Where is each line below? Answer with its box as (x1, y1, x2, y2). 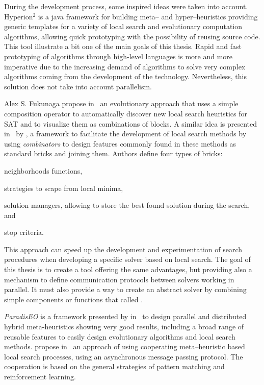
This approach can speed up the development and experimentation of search (4, 244, 243, 254)
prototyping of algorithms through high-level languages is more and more (4, 51, 233, 61)
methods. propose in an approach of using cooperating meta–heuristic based (4, 341, 245, 352)
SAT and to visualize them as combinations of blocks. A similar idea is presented (4, 118, 257, 129)
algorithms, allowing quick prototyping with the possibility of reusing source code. (4, 31, 260, 41)
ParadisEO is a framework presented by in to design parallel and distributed (4, 311, 247, 322)
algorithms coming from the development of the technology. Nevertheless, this (4, 71, 247, 82)
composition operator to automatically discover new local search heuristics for (4, 108, 247, 118)
